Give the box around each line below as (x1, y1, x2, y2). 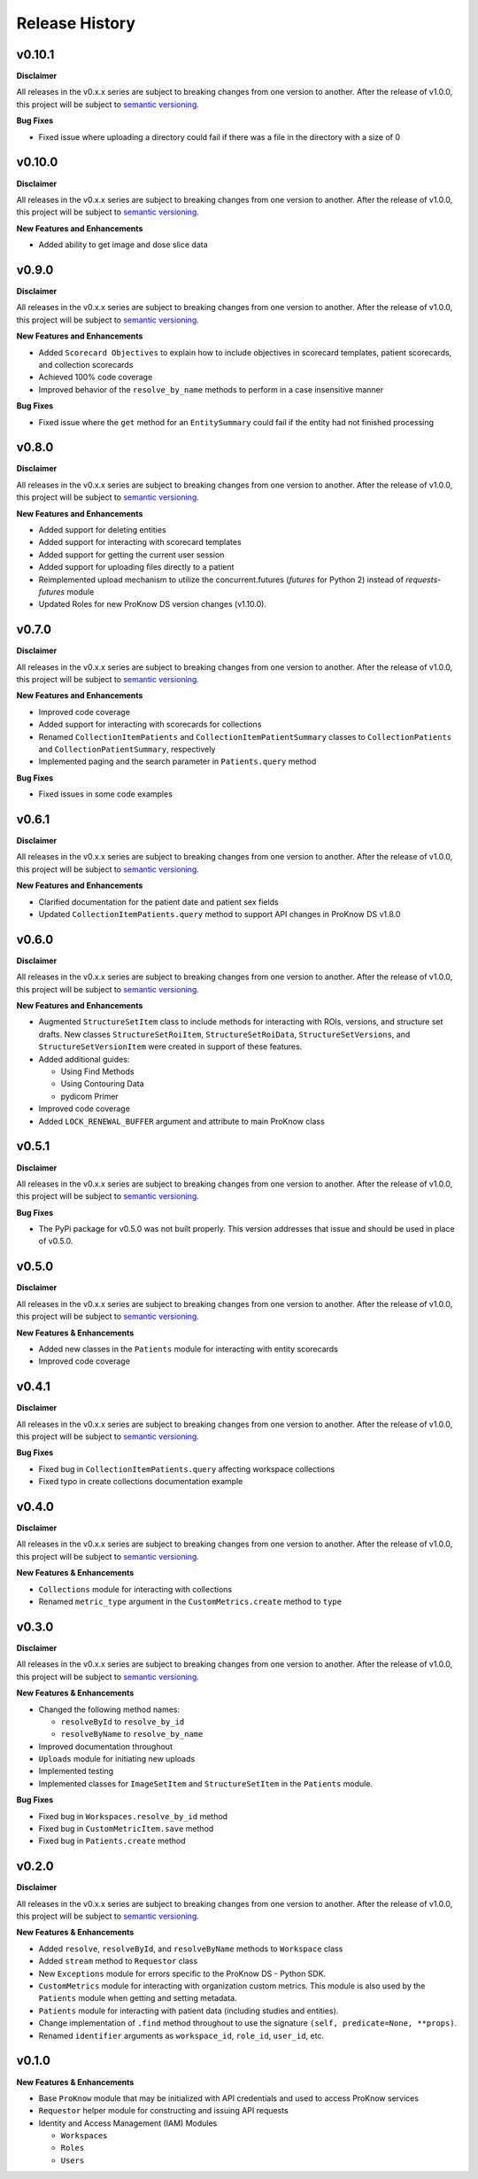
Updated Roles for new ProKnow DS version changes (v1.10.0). (38, 599, 267, 610)
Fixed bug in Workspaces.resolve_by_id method (38, 1810, 228, 1821)
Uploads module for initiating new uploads (38, 1754, 196, 1764)
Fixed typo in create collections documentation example (38, 1476, 243, 1487)
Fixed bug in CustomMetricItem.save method (38, 1824, 214, 1834)
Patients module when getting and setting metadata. (38, 1993, 238, 2004)
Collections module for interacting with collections (38, 1584, 233, 1594)
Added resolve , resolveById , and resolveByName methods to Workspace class (38, 1943, 343, 1954)
